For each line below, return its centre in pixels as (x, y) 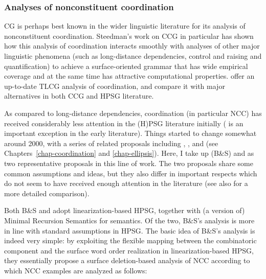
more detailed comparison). (47, 193)
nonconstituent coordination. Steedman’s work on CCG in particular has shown (129, 36)
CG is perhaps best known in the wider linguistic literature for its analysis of (125, 26)
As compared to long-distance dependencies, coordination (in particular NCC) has (133, 113)
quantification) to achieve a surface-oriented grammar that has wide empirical (126, 66)
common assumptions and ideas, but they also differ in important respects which (131, 173)
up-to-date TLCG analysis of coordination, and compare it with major (115, 86)
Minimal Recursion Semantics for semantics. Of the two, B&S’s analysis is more (129, 220)
